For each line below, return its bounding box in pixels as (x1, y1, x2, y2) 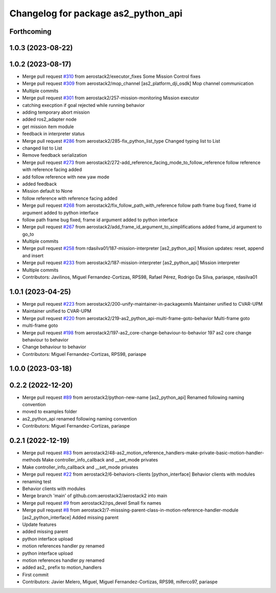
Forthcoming (9, 27, 52, 36)
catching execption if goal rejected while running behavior (22, 102, 145, 108)
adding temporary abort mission (22, 109, 90, 115)
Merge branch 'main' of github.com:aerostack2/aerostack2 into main (22, 493, 168, 499)
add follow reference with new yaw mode (22, 174, 109, 180)
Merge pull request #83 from (22, 450, 83, 456)
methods (22, 457, 41, 463)
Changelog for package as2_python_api (9, 8, 182, 19)
